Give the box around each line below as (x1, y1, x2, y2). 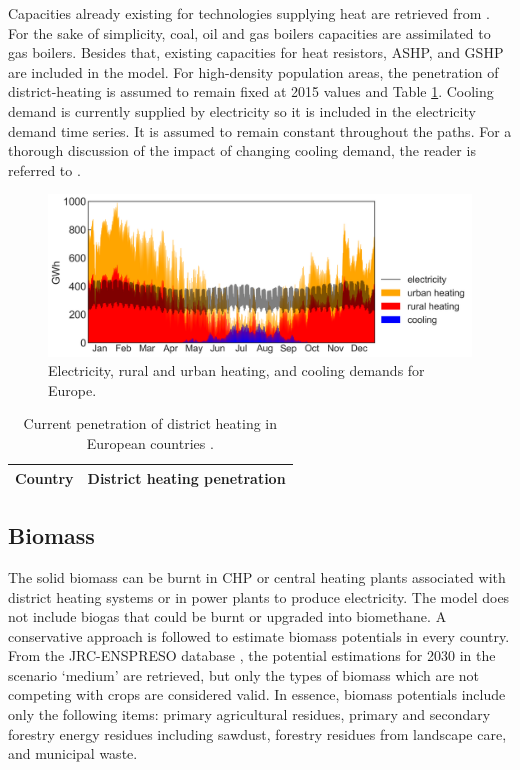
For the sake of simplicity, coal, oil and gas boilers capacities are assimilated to (8, 22, 491, 43)
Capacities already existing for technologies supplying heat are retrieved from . (8, 3, 491, 23)
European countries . (86, 433, 214, 454)
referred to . (8, 159, 81, 180)
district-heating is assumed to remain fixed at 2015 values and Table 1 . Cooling (8, 81, 494, 102)
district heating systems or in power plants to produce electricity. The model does (8, 586, 510, 607)
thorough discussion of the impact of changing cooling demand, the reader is (8, 140, 476, 161)
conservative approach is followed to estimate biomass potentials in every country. (8, 625, 510, 646)
